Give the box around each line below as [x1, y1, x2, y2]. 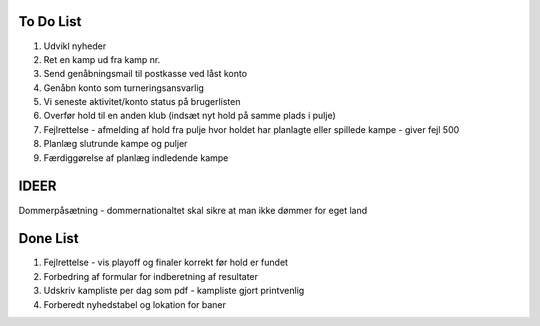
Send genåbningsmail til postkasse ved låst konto [43, 68, 248, 80]
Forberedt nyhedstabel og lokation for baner [43, 298, 227, 310]
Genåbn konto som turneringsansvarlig [43, 81, 205, 94]
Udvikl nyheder [43, 40, 107, 52]
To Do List [18, 13, 82, 30]
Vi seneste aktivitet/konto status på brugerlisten [43, 96, 241, 108]
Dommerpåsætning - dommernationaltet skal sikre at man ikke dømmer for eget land [18, 204, 368, 216]
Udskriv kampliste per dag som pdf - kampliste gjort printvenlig [43, 285, 305, 297]
